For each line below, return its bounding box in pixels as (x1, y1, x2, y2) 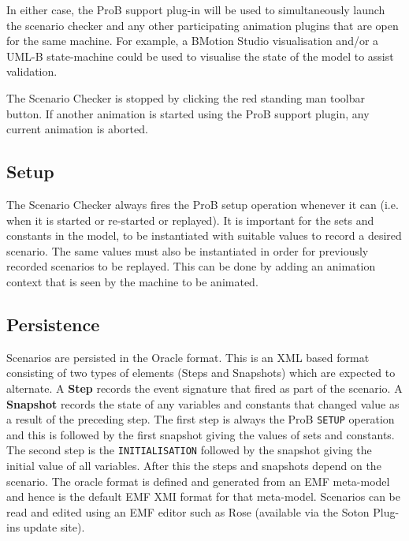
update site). (23, 519, 85, 535)
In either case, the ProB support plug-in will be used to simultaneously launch (6, 2, 385, 17)
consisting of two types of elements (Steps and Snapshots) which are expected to (6, 364, 396, 381)
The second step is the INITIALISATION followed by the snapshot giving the (6, 442, 372, 458)
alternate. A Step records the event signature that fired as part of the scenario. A (6, 379, 403, 396)
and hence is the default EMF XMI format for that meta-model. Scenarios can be (6, 488, 400, 505)
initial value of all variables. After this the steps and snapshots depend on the (6, 457, 381, 473)
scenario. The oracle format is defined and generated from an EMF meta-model (6, 472, 390, 489)
